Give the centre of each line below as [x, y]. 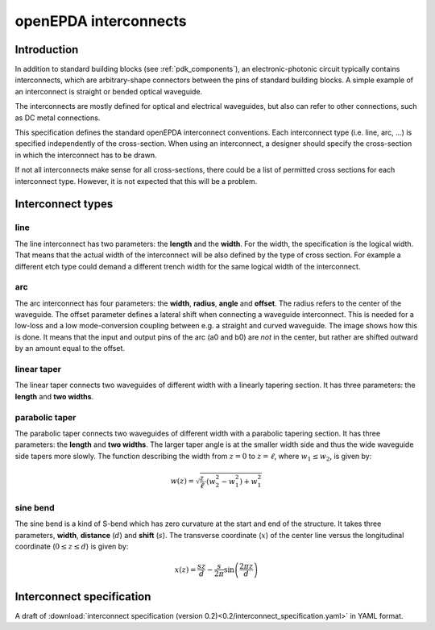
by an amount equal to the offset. [70, 348]
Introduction [47, 50]
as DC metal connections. [58, 118]
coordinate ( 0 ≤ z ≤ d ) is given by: [72, 546]
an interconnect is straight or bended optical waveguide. [109, 91]
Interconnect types [64, 204]
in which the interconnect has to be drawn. [86, 155]
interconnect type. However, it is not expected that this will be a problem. [136, 181]
